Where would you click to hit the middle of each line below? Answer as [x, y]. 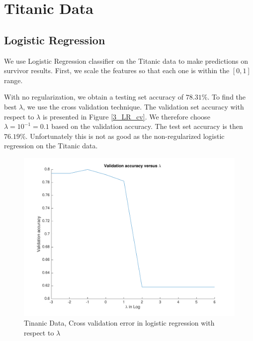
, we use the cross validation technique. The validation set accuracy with [133, 106]
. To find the [227, 97]
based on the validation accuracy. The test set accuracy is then [147, 126]
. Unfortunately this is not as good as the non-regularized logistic [125, 136]
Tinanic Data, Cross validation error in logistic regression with [119, 323]
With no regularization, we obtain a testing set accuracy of [94, 97]
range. [13, 80]
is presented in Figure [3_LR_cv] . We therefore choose [126, 116]
